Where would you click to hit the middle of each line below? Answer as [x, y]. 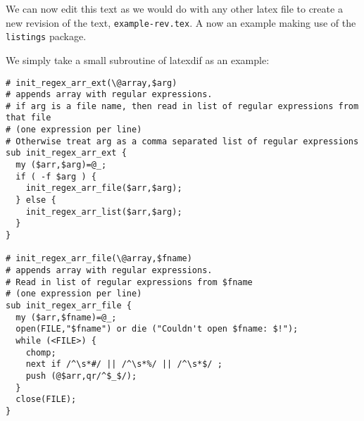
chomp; [41, 352]
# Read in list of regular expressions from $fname [129, 282]
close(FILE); [46, 400]
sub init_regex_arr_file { [69, 305]
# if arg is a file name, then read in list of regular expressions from [182, 106]
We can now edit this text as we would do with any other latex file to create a [174, 8]
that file [29, 118]
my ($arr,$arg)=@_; [61, 165]
